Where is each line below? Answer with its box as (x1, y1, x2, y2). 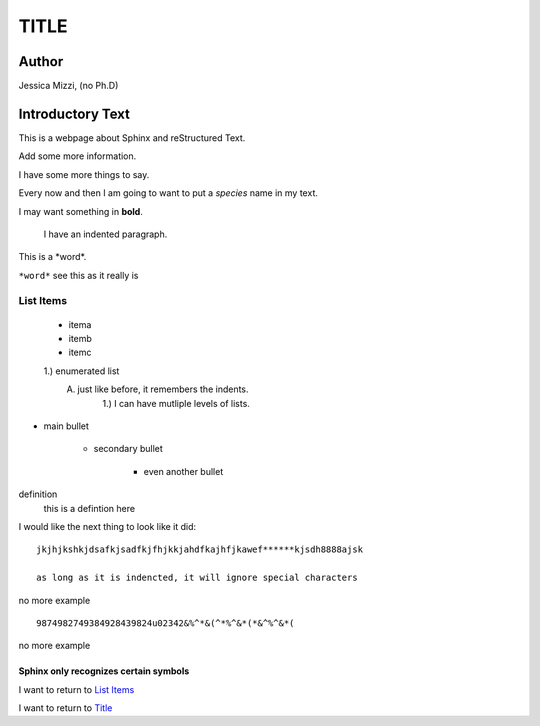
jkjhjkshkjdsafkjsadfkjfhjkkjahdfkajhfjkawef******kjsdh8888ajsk (36, 544, 364, 555)
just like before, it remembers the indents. (77, 383, 249, 395)
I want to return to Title (18, 702, 113, 714)
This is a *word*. (18, 251, 87, 263)
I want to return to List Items (18, 683, 135, 695)
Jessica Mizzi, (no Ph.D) (18, 80, 119, 92)
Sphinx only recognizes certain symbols (18, 665, 190, 677)
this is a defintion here (43, 502, 135, 514)
